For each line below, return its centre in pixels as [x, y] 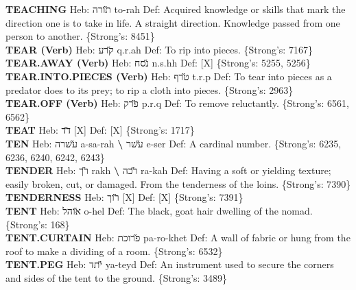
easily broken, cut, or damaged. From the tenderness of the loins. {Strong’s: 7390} [178, 183]
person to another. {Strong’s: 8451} [80, 36]
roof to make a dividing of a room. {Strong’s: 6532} [114, 251]
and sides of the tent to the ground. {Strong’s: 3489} [117, 277]
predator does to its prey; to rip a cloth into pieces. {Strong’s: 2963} [150, 89]
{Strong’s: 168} [38, 224]
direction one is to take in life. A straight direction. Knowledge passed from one [173, 22]
